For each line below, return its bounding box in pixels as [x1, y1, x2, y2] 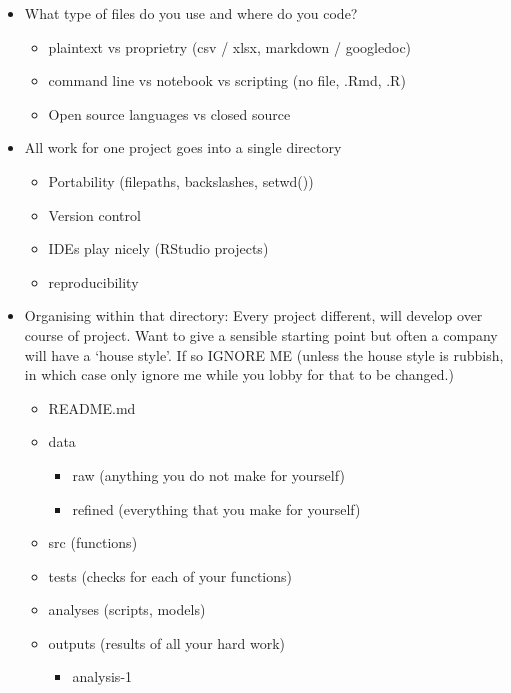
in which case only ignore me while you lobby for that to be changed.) [24, 364, 454, 385]
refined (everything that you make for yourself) [72, 498, 361, 519]
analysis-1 [72, 666, 133, 687]
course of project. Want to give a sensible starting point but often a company [24, 324, 498, 345]
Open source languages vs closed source [48, 103, 291, 124]
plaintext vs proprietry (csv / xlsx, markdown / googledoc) [48, 36, 412, 57]
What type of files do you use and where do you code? [24, 3, 358, 23]
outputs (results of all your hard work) [48, 632, 286, 653]
